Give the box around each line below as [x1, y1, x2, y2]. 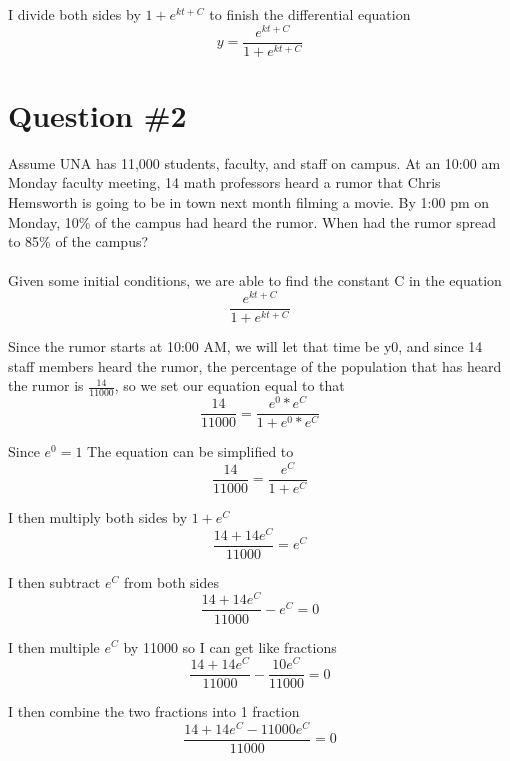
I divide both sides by [8, 4, 141, 24]
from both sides [123, 571, 220, 592]
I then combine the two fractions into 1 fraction [8, 701, 300, 722]
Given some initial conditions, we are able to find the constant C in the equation [8, 270, 502, 291]
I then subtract [8, 571, 101, 592]
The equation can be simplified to [87, 441, 294, 462]
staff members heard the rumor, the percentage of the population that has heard [8, 355, 502, 376]
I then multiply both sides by [8, 507, 188, 528]
